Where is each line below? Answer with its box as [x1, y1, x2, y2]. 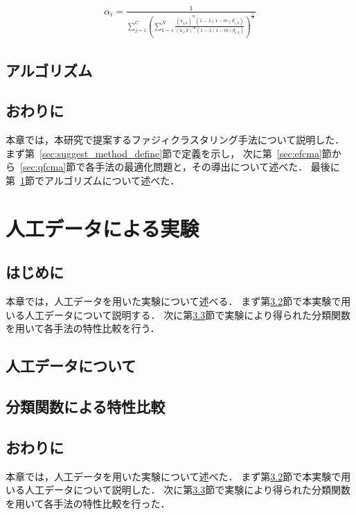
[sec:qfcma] [20, 159, 66, 174]
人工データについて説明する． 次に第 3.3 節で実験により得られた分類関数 [24, 307, 350, 322]
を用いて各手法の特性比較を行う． [6, 321, 160, 335]
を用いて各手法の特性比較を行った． [6, 496, 170, 510]
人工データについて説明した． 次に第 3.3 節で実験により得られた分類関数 [24, 482, 350, 497]
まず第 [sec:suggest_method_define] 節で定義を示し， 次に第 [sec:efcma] [6, 146, 322, 160]
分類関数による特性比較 [6, 396, 166, 417]
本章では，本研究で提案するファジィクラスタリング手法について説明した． [6, 132, 345, 147]
